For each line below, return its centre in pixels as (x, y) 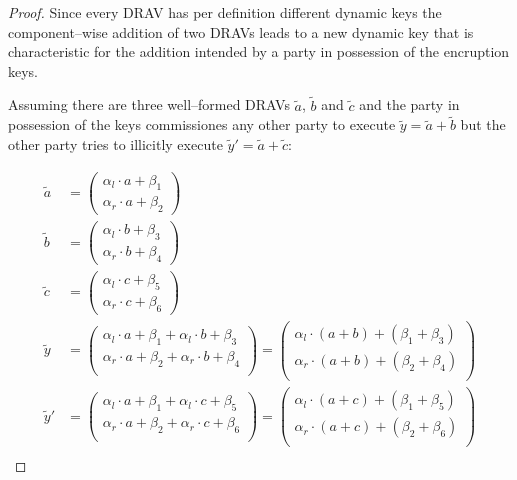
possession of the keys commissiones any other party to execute (202, 124)
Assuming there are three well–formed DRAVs (149, 104)
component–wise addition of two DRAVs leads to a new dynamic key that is (241, 31)
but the (483, 124)
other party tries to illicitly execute (115, 144)
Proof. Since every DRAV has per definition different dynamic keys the (225, 12)
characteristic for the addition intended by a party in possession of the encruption (259, 51)
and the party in (409, 104)
